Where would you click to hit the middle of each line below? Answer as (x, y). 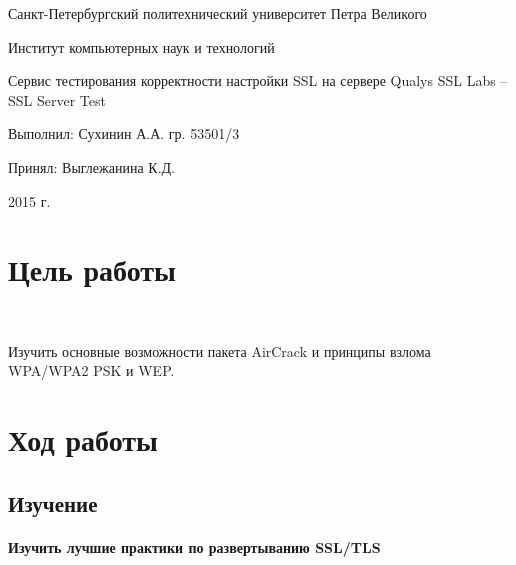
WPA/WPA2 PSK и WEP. (91, 370)
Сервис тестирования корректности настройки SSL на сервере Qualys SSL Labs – (258, 80)
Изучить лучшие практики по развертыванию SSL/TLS (194, 546)
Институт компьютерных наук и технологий (141, 46)
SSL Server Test (57, 99)
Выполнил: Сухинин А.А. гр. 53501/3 (124, 133)
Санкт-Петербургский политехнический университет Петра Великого (217, 13)
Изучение (53, 502)
